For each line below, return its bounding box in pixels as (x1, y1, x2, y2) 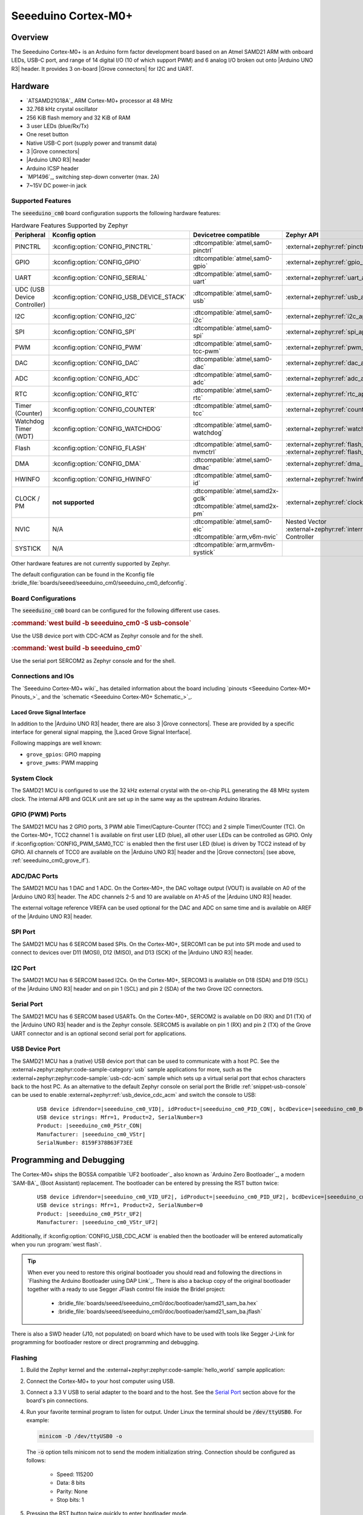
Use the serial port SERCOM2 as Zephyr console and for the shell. (11, 657, 176, 664)
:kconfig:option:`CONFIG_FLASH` (52, 444, 147, 452)
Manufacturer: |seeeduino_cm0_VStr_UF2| (37, 1219, 159, 1226)
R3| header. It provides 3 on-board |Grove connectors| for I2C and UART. (11, 65, 194, 72)
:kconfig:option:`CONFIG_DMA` (52, 459, 142, 468)
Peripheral (15, 230, 45, 239)
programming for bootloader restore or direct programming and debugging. (11, 1339, 200, 1346)
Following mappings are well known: (11, 739, 102, 747)
